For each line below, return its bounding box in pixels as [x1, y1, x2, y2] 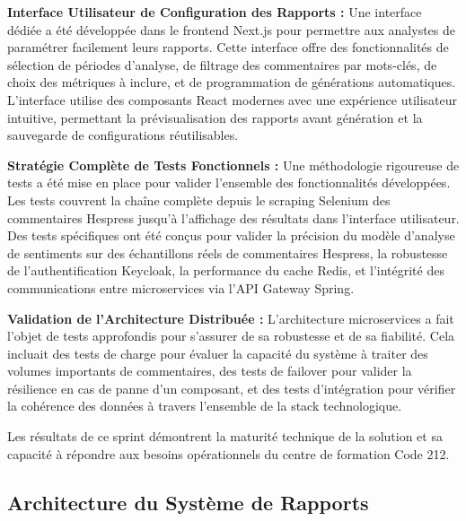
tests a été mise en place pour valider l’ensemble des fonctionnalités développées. [7, 173, 451, 192]
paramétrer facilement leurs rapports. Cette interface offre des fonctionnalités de [7, 38, 449, 56]
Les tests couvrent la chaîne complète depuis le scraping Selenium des [7, 190, 391, 209]
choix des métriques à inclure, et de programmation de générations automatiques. [7, 73, 456, 91]
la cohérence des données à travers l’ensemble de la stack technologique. [7, 396, 402, 415]
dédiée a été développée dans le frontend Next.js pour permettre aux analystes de [7, 20, 455, 39]
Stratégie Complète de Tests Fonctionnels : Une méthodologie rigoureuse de [7, 155, 460, 174]
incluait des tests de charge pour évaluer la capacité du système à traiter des [7, 343, 428, 362]
